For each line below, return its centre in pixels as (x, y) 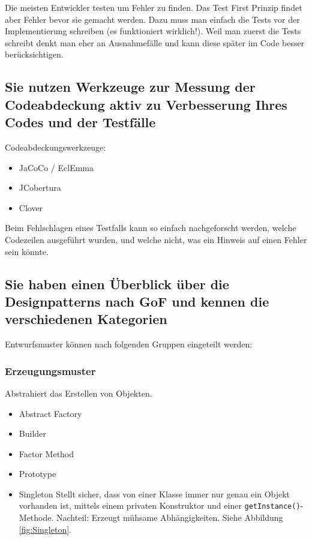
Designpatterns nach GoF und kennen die (137, 301)
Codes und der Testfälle (80, 122)
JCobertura (40, 187)
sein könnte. (27, 251)
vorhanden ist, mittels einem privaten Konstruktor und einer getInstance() (160, 505)
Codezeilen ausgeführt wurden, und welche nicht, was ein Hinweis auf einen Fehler (156, 239)
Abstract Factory (50, 413)
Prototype (37, 474)
